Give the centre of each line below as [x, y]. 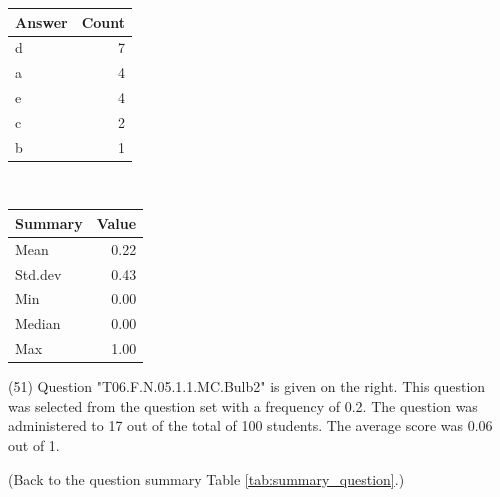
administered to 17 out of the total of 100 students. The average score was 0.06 [250, 425]
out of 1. [34, 445]
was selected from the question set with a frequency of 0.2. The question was [243, 405]
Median [38, 323]
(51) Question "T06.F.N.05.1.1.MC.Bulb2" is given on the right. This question [247, 386]
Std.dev [38, 273]
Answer [41, 21]
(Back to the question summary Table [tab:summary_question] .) [206, 478]
